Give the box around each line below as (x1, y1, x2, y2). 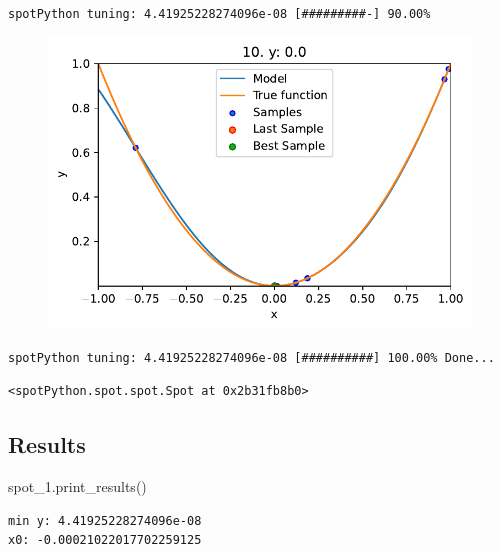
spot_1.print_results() (8, 476, 147, 497)
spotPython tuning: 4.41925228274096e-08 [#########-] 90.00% (8, 7, 431, 21)
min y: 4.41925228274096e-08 (8, 513, 202, 528)
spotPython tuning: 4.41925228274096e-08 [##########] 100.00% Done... (8, 350, 495, 365)
